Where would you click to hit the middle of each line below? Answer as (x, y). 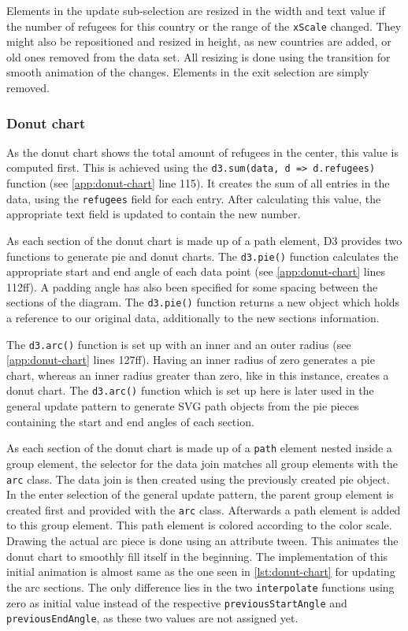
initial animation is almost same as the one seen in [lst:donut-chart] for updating (201, 572)
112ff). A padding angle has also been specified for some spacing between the (192, 286)
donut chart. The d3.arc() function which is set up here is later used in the (190, 390)
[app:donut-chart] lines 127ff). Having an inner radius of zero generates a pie (191, 360)
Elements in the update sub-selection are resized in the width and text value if (196, 10)
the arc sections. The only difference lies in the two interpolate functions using (200, 586)
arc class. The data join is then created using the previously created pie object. (198, 479)
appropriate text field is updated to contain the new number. (154, 214)
